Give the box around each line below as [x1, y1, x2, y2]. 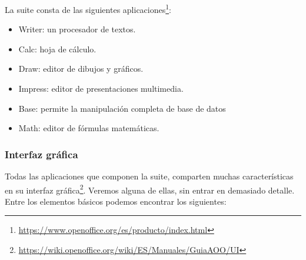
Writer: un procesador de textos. [18, 23, 136, 35]
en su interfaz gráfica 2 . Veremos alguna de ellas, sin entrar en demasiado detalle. [5, 182, 295, 196]
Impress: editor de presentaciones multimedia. [18, 82, 184, 95]
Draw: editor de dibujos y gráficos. [18, 62, 144, 75]
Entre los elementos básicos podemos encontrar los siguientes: [5, 195, 227, 207]
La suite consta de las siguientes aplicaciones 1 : [5, 2, 171, 15]
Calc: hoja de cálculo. [18, 42, 97, 55]
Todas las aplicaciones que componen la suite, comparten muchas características [5, 170, 294, 182]
